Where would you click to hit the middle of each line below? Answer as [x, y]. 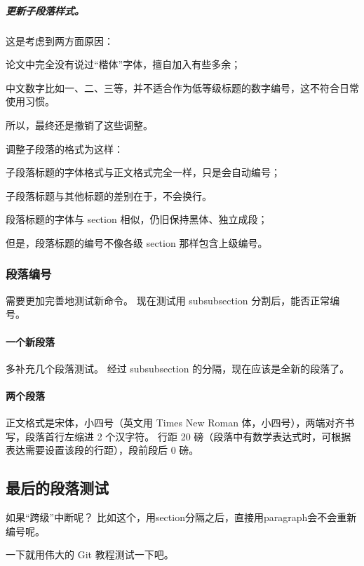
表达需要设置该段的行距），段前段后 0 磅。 [102, 450]
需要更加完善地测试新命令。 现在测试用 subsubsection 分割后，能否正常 [168, 300]
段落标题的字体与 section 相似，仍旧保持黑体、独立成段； [137, 219]
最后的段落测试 [57, 488]
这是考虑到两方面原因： [60, 40]
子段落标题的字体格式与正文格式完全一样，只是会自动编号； [143, 172]
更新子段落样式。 [45, 10]
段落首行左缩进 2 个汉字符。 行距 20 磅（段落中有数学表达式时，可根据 [188, 436]
